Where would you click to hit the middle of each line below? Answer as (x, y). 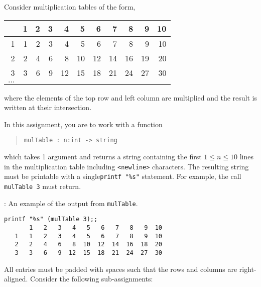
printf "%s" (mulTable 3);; (51, 219)
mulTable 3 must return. (43, 186)
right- (248, 269)
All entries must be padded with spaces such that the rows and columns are (121, 269)
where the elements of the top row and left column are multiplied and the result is (130, 97)
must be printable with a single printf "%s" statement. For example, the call (123, 176)
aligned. (16, 279)
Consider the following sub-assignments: (92, 279)
